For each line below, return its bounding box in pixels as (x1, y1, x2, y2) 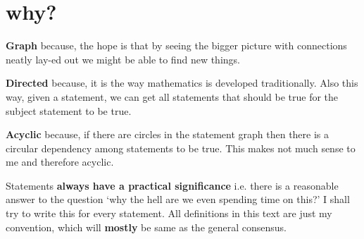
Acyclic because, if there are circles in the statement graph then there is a (6, 127, 330, 142)
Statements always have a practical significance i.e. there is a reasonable (6, 178, 339, 192)
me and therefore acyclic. (6, 154, 114, 169)
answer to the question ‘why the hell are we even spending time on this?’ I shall (6, 192, 350, 207)
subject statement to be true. (6, 103, 132, 118)
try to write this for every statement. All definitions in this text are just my (6, 206, 332, 221)
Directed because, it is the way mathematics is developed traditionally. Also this (6, 75, 358, 90)
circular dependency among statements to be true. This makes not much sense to (6, 140, 356, 155)
